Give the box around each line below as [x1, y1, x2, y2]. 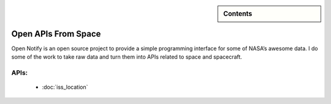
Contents [223, 10, 253, 18]
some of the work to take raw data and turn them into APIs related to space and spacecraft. [11, 53, 242, 61]
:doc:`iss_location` [42, 83, 88, 91]
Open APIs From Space [11, 28, 101, 39]
